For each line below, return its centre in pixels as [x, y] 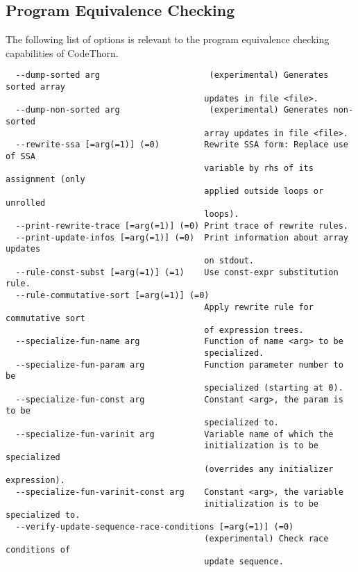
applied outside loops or [264, 191]
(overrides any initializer [269, 469]
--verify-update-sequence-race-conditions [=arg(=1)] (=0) [155, 526]
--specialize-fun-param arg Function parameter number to [179, 365]
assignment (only [45, 180]
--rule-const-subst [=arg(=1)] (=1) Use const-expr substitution [177, 272]
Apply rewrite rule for [259, 307]
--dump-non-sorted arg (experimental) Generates [172, 110]
